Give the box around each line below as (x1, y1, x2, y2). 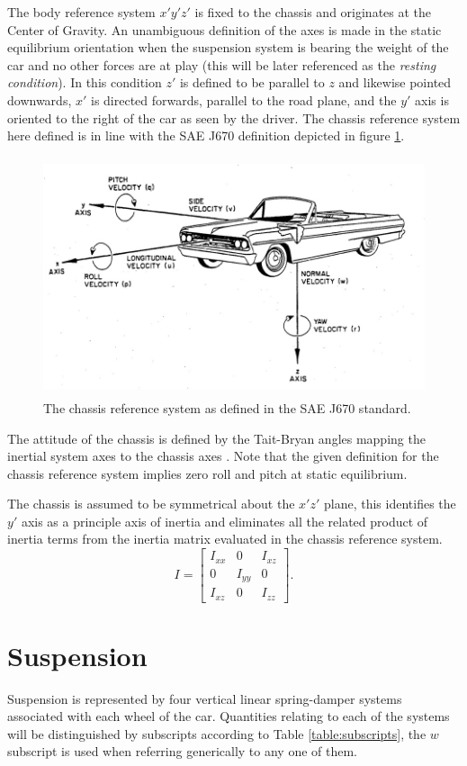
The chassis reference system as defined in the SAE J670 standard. (43, 398, 411, 417)
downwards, (7, 90, 72, 109)
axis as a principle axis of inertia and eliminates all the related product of (21, 511, 428, 530)
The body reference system (7, 3, 156, 21)
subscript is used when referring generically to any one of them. (7, 742, 358, 761)
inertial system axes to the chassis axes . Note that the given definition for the (7, 446, 439, 465)
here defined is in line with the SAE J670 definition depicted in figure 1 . (7, 126, 405, 145)
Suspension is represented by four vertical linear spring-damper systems (7, 689, 402, 707)
